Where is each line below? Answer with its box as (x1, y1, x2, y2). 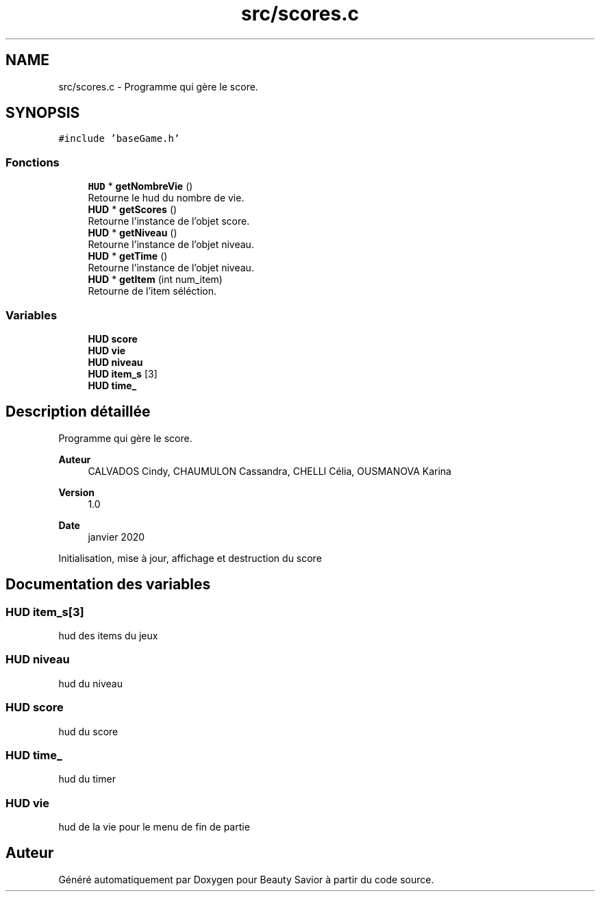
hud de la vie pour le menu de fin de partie (58, 821, 250, 833)
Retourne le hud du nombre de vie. (88, 192, 245, 204)
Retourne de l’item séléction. (88, 285, 217, 297)
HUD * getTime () (88, 250, 168, 262)
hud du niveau (58, 677, 123, 689)
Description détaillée (5, 403, 151, 421)
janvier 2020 (88, 530, 145, 543)
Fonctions (5, 155, 60, 169)
